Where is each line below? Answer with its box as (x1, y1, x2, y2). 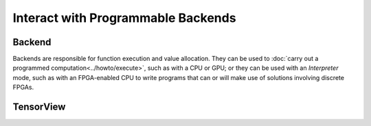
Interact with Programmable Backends (12, 10, 236, 25)
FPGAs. (12, 83, 34, 92)
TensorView (12, 101, 66, 113)
